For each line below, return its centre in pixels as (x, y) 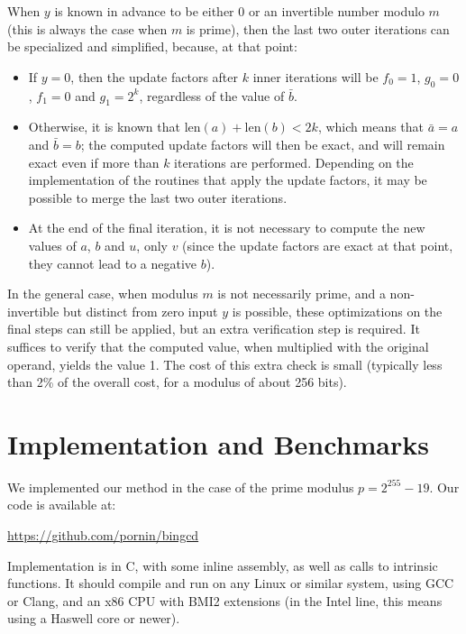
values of (52, 245)
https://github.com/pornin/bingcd (103, 535)
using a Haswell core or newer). (94, 618)
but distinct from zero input (140, 311)
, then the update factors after (154, 76)
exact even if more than (94, 162)
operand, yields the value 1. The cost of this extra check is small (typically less (225, 364)
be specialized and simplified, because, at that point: (152, 46)
